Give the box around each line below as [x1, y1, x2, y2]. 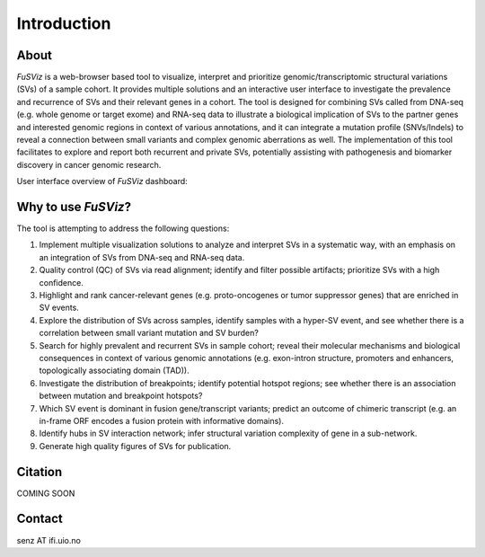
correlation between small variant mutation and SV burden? [39, 328, 260, 339]
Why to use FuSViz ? [16, 199, 132, 215]
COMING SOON [16, 488, 75, 499]
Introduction [16, 13, 111, 33]
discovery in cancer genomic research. [16, 159, 162, 170]
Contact [16, 511, 63, 526]
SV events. [39, 302, 80, 314]
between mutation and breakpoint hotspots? [39, 391, 203, 402]
